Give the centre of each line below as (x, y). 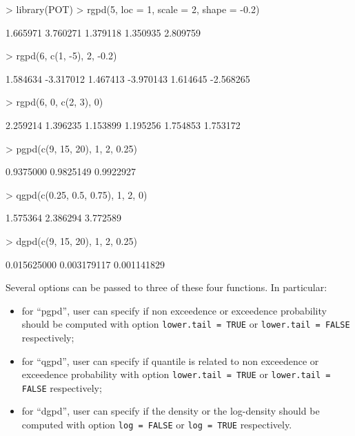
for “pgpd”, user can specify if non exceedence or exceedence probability (174, 310)
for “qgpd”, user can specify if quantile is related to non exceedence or (170, 360)
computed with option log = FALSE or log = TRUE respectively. (157, 425)
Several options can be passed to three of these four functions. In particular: (166, 287)
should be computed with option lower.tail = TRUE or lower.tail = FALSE (186, 324)
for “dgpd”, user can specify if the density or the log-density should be (171, 411)
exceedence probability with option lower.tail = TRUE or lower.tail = (176, 374)
